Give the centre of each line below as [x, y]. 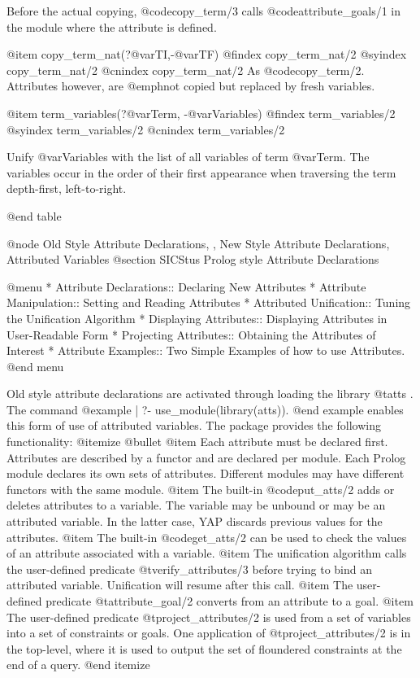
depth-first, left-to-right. [67, 188]
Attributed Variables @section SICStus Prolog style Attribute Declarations [193, 259]
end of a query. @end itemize [78, 665]
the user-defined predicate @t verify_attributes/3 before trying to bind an [190, 569]
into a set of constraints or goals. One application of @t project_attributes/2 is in [209, 633]
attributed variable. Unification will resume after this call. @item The [180, 585]
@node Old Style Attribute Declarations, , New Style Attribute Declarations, [198, 243]
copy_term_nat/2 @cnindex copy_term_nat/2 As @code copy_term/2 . [186, 70]
